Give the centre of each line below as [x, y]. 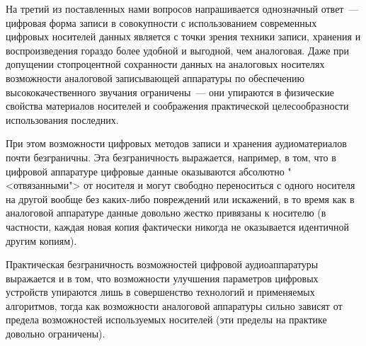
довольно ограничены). [56, 334]
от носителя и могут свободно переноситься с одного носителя [219, 185]
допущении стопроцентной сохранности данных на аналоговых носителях [165, 64]
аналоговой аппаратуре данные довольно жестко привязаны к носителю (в [166, 213]
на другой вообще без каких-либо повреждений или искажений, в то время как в [180, 198]
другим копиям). [41, 240]
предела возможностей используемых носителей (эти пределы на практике [166, 319]
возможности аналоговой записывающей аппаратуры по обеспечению [155, 77]
